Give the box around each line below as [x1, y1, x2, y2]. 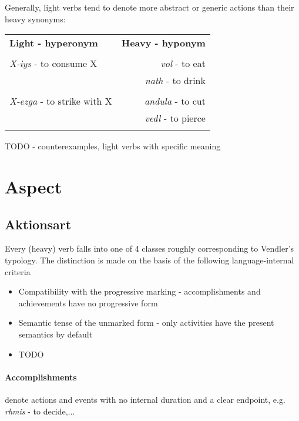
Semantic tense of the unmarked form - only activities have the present [18, 316, 274, 329]
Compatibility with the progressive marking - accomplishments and [18, 285, 261, 298]
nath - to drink [145, 73, 206, 88]
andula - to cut [144, 94, 206, 108]
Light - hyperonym [9, 36, 98, 50]
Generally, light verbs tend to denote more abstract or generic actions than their [5, 1, 294, 13]
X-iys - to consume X [9, 56, 98, 71]
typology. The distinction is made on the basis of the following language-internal [5, 253, 294, 266]
